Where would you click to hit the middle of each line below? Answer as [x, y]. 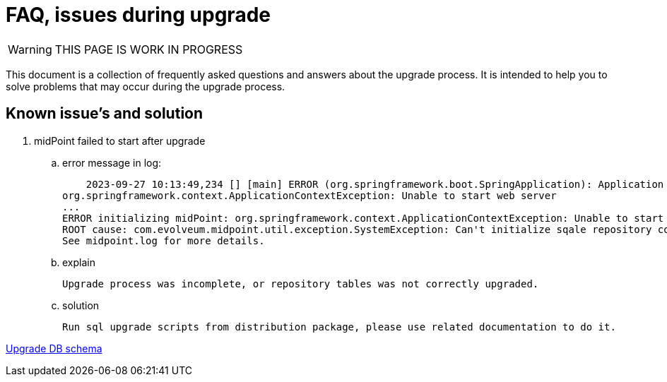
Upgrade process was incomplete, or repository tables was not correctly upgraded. [301, 283]
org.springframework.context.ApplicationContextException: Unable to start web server [309, 195]
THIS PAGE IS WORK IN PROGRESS [149, 49]
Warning [30, 49]
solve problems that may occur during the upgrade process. [146, 86]
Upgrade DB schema [54, 348]
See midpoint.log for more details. [164, 240]
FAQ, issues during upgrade [138, 15]
